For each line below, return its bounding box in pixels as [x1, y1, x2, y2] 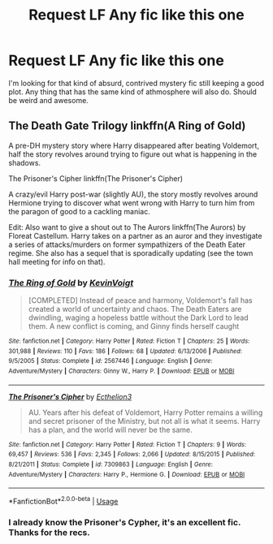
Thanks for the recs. [8, 526, 91, 538]
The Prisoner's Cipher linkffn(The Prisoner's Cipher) [8, 173, 184, 183]
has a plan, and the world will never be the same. [28, 425, 193, 434]
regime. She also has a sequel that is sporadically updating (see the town [8, 248, 253, 257]
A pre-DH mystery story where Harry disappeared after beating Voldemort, [8, 140, 260, 150]
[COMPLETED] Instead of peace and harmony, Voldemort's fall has [28, 296, 253, 305]
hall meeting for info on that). [8, 257, 106, 266]
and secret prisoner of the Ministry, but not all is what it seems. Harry [28, 416, 261, 425]
